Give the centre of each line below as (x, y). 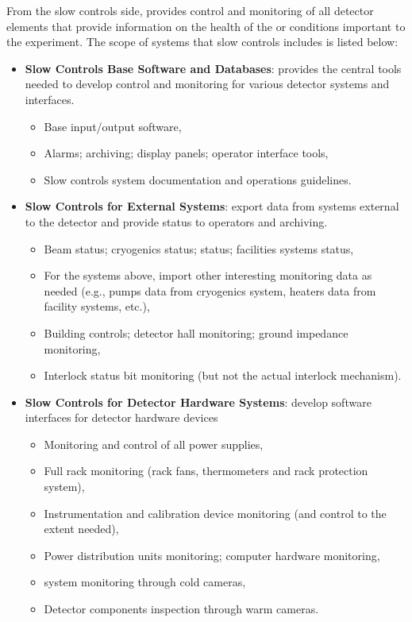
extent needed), (81, 529)
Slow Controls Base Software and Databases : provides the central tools (213, 68)
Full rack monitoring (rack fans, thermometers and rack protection (206, 471)
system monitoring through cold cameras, (145, 582)
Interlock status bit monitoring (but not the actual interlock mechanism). (223, 375)
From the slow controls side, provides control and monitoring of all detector (190, 10)
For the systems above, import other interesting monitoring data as (208, 275)
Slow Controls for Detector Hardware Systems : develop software (198, 402)
